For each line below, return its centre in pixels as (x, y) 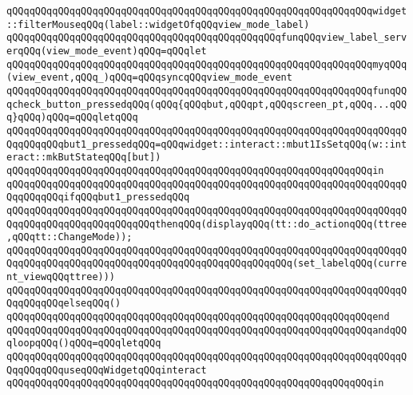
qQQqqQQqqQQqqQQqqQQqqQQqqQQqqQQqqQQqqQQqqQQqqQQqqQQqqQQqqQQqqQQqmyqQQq (207, 64)
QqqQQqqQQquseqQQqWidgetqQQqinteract (107, 370)
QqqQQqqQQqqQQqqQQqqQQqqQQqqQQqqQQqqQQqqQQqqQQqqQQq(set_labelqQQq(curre (207, 264)
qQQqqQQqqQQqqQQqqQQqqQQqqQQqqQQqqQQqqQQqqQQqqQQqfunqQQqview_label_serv (207, 38)
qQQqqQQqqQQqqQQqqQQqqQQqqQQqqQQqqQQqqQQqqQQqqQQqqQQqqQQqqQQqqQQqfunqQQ (207, 91)
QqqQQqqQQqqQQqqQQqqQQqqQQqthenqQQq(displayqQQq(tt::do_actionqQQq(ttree (207, 224)
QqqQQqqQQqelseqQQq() (64, 304)
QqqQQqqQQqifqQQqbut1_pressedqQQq (98, 197)
